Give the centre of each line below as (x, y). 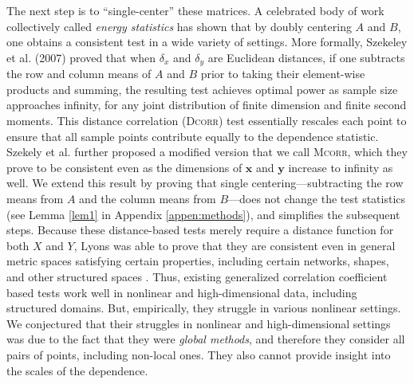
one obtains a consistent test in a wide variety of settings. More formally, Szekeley (207, 42)
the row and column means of (79, 74)
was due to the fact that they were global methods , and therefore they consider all (206, 339)
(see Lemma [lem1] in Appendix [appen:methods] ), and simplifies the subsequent (203, 214)
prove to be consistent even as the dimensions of (124, 167)
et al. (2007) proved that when (81, 57)
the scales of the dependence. (77, 370)
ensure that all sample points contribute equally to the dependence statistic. (193, 136)
